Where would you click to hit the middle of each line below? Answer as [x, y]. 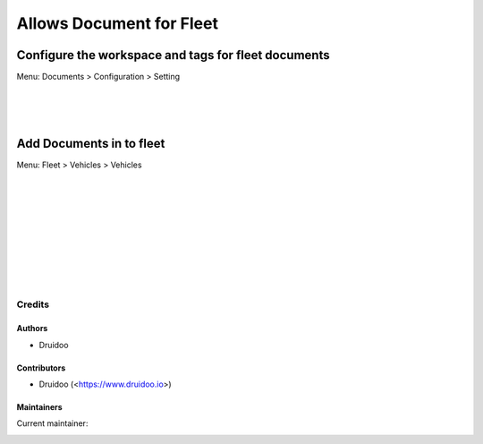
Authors [32, 329]
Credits [33, 304]
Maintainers [39, 407]
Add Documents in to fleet [91, 144]
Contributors [41, 368]
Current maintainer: [52, 423]
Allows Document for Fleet [118, 23]
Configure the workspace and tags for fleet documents [173, 55]
